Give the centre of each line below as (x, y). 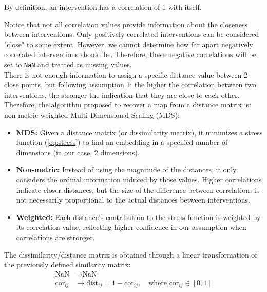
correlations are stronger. (55, 237)
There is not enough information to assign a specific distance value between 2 (126, 74)
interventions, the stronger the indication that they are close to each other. (122, 94)
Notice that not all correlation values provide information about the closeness (126, 24)
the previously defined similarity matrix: (68, 264)
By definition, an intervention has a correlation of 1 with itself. (103, 7)
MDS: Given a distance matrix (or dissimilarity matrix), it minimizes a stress (139, 132)
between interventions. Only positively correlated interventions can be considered (132, 34)
